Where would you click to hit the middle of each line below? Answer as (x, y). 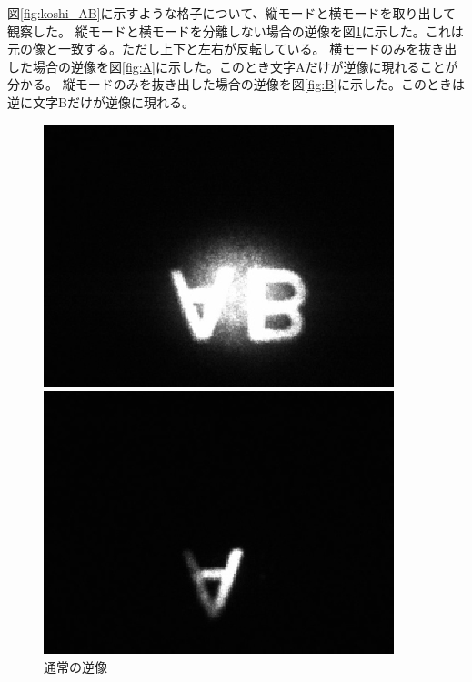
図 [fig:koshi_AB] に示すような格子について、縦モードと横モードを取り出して (232, 13)
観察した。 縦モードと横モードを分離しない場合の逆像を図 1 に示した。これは (236, 30)
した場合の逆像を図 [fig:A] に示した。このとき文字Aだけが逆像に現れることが (233, 66)
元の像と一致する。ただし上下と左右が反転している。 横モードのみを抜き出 (232, 49)
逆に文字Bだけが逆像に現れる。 (101, 101)
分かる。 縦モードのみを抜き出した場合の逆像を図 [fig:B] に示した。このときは (236, 84)
